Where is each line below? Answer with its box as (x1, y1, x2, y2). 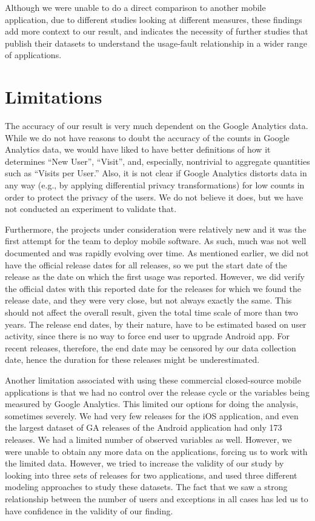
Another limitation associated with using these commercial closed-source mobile (5, 373, 301, 386)
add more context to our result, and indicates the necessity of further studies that (5, 25, 308, 38)
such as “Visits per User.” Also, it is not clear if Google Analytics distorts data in (5, 167, 307, 179)
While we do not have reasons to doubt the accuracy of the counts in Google (5, 131, 290, 144)
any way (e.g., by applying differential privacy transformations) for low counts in (5, 179, 305, 191)
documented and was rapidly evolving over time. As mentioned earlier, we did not (5, 247, 309, 259)
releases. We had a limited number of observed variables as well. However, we (5, 433, 292, 445)
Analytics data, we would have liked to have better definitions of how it (5, 143, 271, 156)
